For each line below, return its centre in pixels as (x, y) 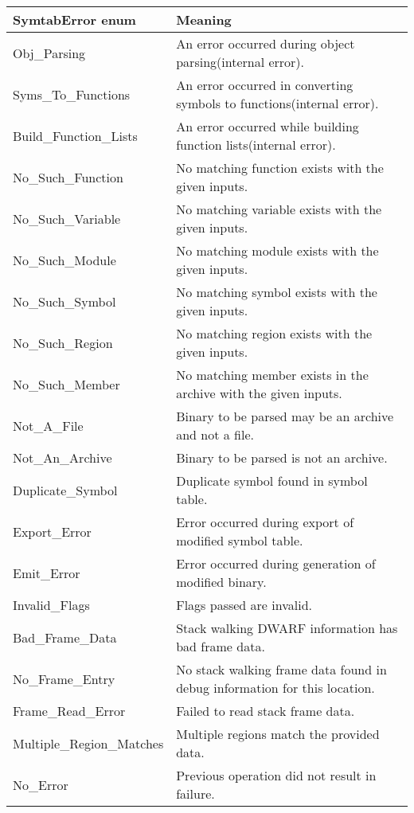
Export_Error (52, 531)
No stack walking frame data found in (281, 669)
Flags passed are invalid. (244, 605)
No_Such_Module (64, 260)
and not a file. (215, 434)
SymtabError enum (74, 20)
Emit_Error (47, 573)
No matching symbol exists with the (277, 292)
